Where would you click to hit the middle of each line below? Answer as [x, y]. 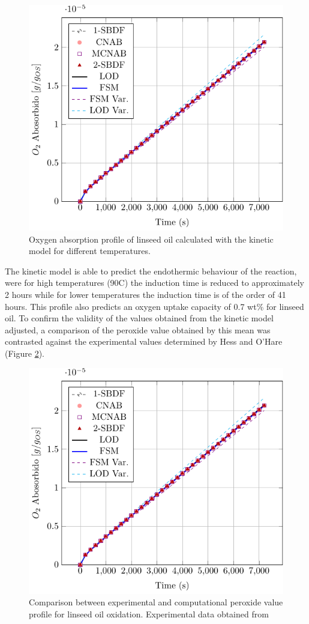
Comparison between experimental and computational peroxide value [156, 602]
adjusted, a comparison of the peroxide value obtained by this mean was [138, 329]
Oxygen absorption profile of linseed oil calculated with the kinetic [151, 239]
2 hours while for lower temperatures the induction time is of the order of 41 [145, 294]
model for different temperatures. [90, 251]
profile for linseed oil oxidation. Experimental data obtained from [149, 613]
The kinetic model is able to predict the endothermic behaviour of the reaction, [151, 271]
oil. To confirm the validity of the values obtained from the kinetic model [139, 318]
